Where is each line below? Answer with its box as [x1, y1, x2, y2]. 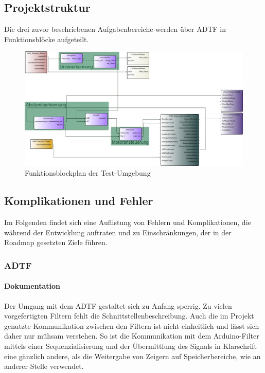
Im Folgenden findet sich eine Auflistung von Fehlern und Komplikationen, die [4, 217, 251, 228]
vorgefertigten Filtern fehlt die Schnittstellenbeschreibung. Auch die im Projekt [4, 310, 254, 321]
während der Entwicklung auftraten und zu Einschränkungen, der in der [4, 227, 232, 237]
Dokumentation [4, 281, 60, 291]
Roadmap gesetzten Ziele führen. [4, 237, 108, 248]
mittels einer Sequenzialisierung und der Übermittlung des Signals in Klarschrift [4, 340, 257, 351]
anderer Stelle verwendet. [4, 361, 84, 371]
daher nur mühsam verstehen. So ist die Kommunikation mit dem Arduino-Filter [4, 330, 259, 341]
